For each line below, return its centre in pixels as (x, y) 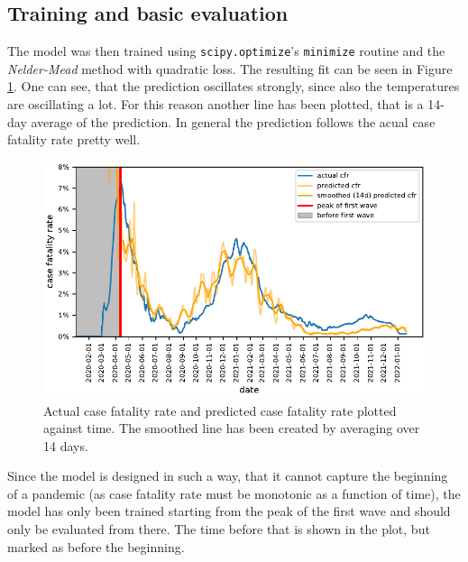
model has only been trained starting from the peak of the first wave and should (229, 511)
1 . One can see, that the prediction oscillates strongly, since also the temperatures (234, 86)
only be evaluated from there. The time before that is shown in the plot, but (219, 529)
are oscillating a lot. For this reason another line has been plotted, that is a (216, 104)
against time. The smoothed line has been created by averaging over (232, 428)
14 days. (66, 445)
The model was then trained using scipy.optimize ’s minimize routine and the (226, 51)
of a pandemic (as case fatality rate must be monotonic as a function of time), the (234, 493)
